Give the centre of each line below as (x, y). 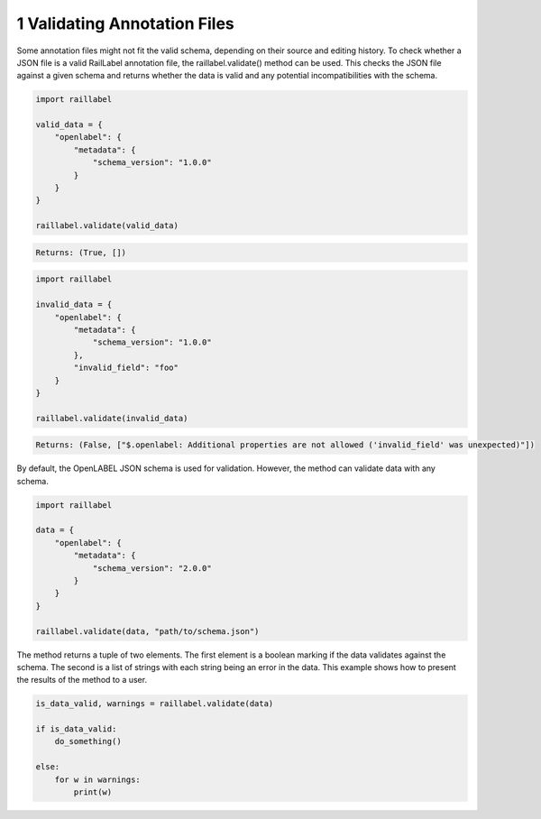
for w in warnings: (98, 779)
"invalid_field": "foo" (126, 368)
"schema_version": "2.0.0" (152, 568)
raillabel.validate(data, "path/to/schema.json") (147, 631)
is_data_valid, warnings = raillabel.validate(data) (155, 704)
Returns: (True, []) (81, 252)
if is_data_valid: (76, 729)
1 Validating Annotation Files (125, 23)
